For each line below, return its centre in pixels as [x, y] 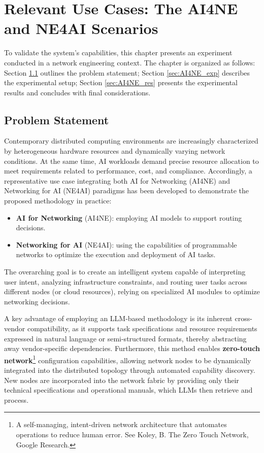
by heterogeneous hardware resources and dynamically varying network [115, 151]
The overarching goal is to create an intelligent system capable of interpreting [125, 272]
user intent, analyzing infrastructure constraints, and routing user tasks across [126, 281]
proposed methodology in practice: [58, 201]
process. [16, 399]
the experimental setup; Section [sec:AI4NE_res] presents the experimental [121, 82]
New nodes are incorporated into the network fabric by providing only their [122, 380]
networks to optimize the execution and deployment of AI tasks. [116, 254]
